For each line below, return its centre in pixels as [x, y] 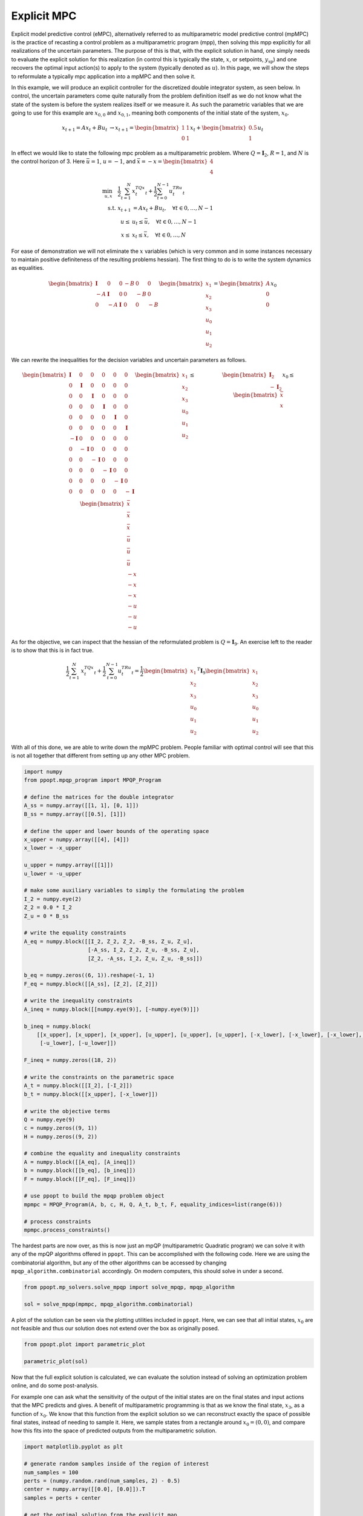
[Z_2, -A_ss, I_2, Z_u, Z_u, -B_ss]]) [145, 958]
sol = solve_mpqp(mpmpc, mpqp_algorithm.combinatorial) [109, 1304]
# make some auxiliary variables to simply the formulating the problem [134, 890]
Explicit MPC [44, 16]
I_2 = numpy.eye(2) [53, 899]
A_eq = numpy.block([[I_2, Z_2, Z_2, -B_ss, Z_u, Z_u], [109, 941]
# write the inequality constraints [78, 1001]
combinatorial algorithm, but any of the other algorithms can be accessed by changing [119, 1263]
